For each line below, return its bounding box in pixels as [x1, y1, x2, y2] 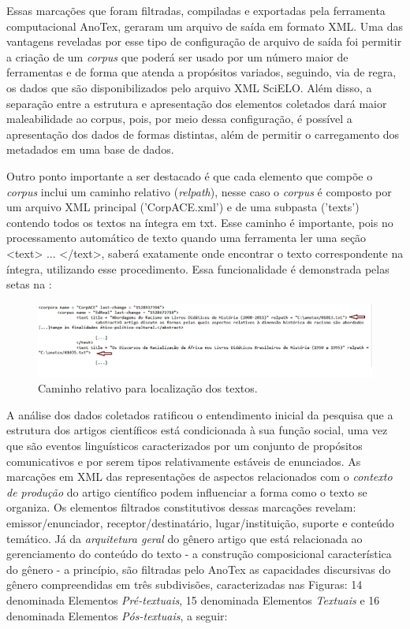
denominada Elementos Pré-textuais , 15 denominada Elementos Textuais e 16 [6, 591, 380, 608]
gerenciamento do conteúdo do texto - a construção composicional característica [6, 545, 392, 562]
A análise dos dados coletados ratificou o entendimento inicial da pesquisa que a [6, 406, 393, 422]
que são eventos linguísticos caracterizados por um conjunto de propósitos [6, 437, 363, 454]
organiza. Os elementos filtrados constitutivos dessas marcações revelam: [6, 499, 356, 515]
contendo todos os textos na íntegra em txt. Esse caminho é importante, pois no [6, 214, 393, 230]
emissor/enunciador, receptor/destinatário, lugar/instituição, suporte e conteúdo [6, 515, 394, 531]
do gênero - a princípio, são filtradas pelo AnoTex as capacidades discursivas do [6, 560, 391, 577]
